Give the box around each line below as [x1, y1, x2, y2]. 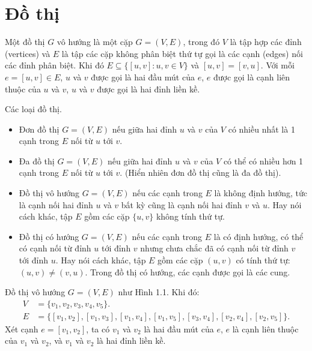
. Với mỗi [260, 59, 295, 71]
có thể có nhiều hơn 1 [223, 154, 304, 167]
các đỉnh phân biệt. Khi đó [5, 59, 104, 71]
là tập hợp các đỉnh [230, 35, 302, 48]
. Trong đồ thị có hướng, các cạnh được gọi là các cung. [85, 265, 290, 278]
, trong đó [183, 35, 220, 48]
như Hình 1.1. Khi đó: [118, 286, 200, 298]
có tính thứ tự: [236, 254, 290, 266]
